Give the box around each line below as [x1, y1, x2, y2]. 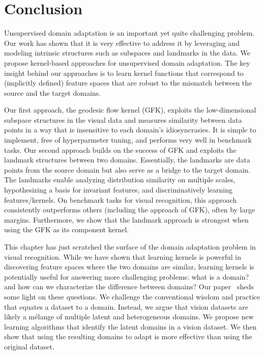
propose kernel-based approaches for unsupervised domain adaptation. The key [4, 57, 250, 68]
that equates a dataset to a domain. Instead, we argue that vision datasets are [4, 301, 248, 312]
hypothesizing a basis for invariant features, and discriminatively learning [4, 184, 233, 195]
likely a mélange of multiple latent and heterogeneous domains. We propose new [4, 311, 254, 322]
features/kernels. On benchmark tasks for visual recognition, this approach [4, 194, 237, 205]
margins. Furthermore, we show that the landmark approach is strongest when [4, 214, 249, 225]
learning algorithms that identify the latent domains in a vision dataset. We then [4, 321, 257, 332]
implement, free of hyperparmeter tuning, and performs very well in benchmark [4, 134, 252, 145]
